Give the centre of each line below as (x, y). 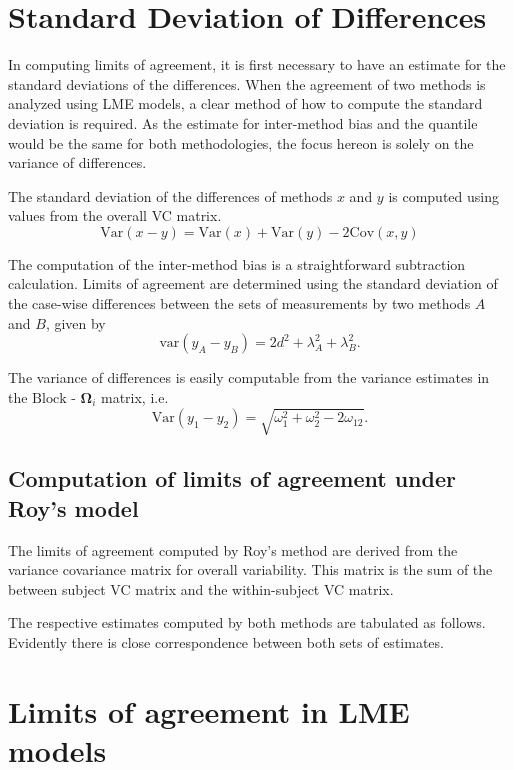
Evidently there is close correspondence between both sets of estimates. (226, 641)
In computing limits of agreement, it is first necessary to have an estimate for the (257, 64)
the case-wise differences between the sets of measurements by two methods (239, 303)
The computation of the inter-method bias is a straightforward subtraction (237, 263)
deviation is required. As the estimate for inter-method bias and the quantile (243, 122)
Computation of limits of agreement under (232, 478)
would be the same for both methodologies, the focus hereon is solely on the (241, 142)
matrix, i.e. (134, 396)
